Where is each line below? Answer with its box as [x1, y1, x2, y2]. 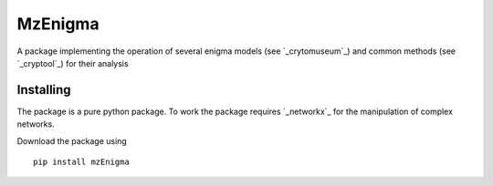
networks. [16, 119, 55, 129]
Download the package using [16, 135, 127, 146]
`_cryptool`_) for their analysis [16, 57, 129, 68]
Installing [16, 82, 72, 98]
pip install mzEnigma [33, 157, 130, 168]
